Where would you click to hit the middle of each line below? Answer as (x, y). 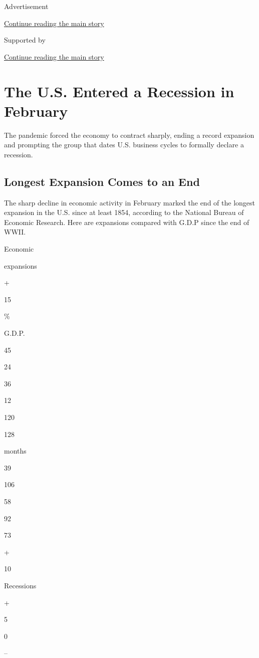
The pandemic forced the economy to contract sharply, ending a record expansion (129, 135)
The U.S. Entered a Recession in (119, 91)
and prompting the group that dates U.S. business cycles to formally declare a (124, 145)
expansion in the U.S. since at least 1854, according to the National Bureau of (124, 212)
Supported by (25, 40)
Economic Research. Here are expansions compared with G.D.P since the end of (127, 222)
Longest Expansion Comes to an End (102, 181)
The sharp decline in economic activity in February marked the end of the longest (130, 202)
